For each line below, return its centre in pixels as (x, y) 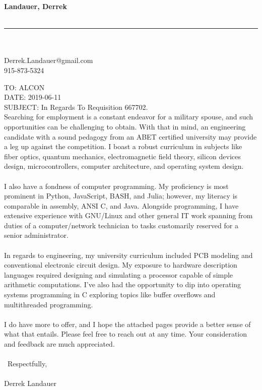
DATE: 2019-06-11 (33, 97)
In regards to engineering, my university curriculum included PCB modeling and (128, 255)
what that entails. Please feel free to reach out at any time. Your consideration (126, 334)
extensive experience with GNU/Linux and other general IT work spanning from (128, 215)
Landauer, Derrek (36, 6)
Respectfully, (27, 364)
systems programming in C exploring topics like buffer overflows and (110, 295)
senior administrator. (36, 235)
